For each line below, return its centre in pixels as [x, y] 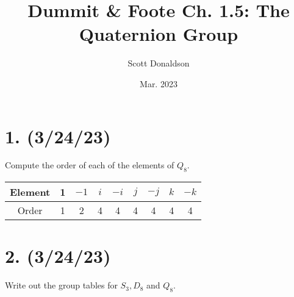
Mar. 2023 [159, 83]
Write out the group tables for [61, 285]
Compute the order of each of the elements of [90, 165]
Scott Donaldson [159, 63]
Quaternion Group [159, 34]
